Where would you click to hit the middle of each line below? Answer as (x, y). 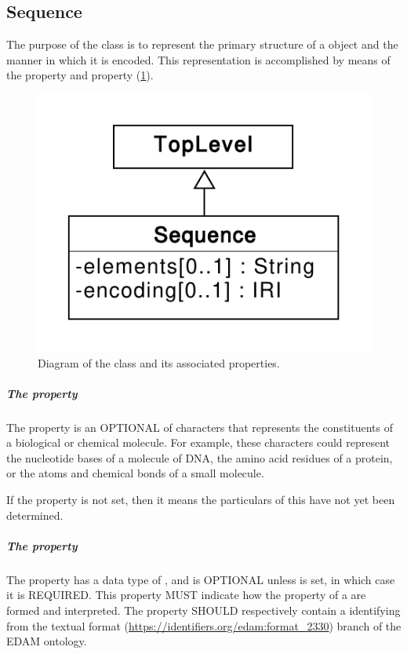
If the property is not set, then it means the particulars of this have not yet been (201, 500)
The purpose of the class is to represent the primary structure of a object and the (202, 44)
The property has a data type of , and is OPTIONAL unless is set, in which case (201, 579)
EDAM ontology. (47, 641)
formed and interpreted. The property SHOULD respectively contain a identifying (203, 610)
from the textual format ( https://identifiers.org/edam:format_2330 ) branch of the (204, 625)
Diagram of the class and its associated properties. (159, 362)
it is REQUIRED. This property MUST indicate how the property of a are (186, 595)
